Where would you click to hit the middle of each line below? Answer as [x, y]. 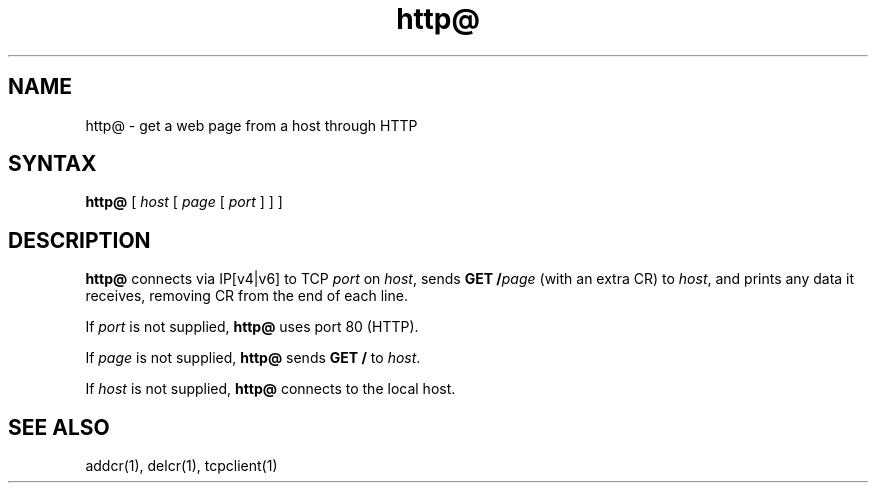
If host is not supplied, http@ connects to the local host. [270, 389]
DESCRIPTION [79, 240]
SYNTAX [52, 164]
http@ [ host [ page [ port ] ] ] [184, 202]
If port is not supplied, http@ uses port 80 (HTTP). [252, 327]
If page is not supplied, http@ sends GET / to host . [253, 358]
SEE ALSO [59, 427]
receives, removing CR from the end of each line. [246, 296]
